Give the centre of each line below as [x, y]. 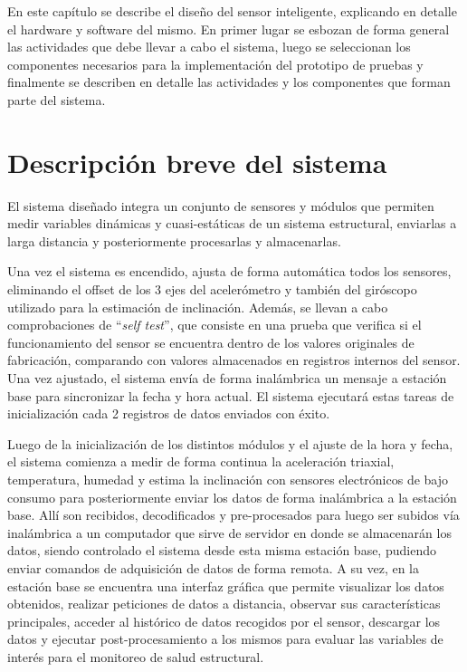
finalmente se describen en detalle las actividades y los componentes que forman [229, 82]
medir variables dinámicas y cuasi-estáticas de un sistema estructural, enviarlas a [232, 223]
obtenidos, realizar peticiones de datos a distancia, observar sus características [224, 604]
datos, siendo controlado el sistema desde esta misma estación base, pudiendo [222, 550]
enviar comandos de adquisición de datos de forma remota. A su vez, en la [213, 567]
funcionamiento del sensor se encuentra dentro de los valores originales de [211, 342]
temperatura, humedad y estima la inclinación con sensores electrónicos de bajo [228, 479]
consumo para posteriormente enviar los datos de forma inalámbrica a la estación [232, 497]
